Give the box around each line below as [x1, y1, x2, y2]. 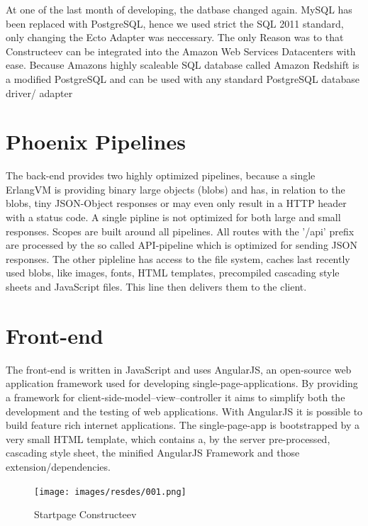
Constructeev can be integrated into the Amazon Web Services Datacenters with [6, 43, 356, 58]
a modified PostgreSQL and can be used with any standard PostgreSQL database [6, 71, 360, 86]
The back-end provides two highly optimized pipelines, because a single [6, 168, 316, 183]
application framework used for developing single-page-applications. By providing [6, 376, 358, 391]
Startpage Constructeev [34, 507, 137, 522]
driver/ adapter [6, 85, 73, 100]
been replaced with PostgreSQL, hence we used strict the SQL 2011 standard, [6, 16, 344, 30]
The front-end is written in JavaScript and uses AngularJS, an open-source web [6, 362, 352, 376]
